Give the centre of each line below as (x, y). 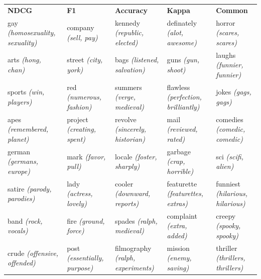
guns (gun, (183, 60)
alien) (225, 166)
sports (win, (26, 92)
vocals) (18, 230)
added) (177, 235)
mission (178, 248)
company (81, 27)
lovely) (77, 203)
